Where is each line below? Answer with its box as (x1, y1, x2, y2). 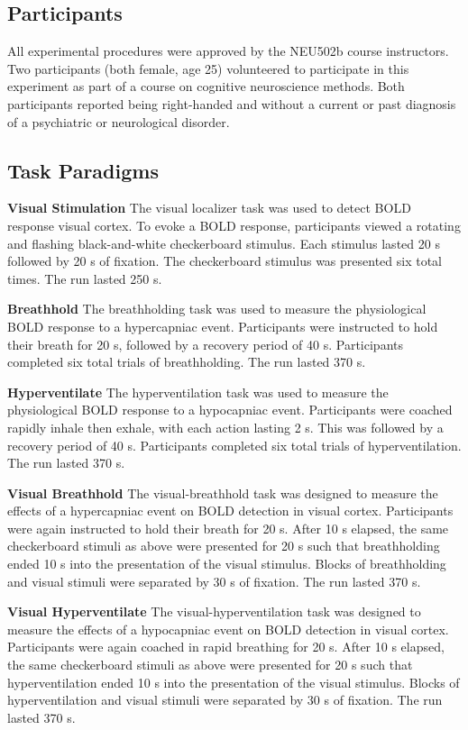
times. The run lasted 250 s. (7, 269, 162, 287)
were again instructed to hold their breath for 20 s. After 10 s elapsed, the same (7, 518, 449, 537)
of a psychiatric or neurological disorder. (7, 112, 230, 131)
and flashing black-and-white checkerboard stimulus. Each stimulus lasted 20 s (7, 233, 440, 252)
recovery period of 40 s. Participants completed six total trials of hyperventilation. (7, 435, 462, 454)
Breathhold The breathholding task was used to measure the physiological (7, 299, 427, 318)
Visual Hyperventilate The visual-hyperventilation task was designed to (7, 602, 421, 621)
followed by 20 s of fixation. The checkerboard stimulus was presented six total (7, 251, 442, 270)
